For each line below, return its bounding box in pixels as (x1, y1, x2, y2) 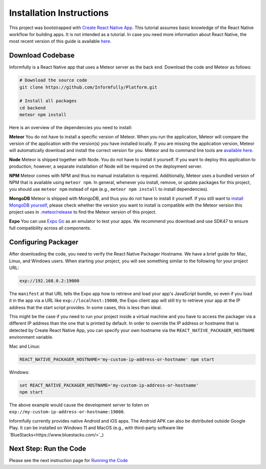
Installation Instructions (9, 7, 109, 18)
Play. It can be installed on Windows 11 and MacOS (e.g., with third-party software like (9, 425, 184, 431)
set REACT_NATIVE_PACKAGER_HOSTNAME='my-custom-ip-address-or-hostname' (19, 382, 199, 388)
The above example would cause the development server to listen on (9, 402, 150, 408)
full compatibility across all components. (9, 225, 91, 231)
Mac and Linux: (9, 343, 40, 349)
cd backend (19, 105, 46, 110)
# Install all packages (19, 98, 77, 104)
